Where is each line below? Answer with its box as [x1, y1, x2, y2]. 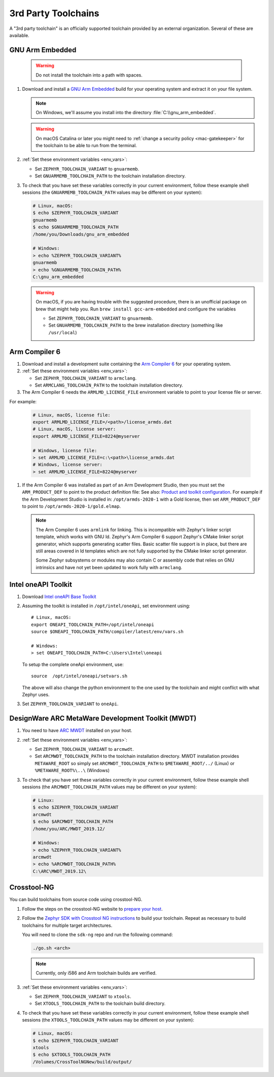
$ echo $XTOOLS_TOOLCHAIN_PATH [32, 1052, 111, 1058]
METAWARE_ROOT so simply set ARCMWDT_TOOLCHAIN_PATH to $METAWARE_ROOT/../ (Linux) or [35, 760, 235, 766]
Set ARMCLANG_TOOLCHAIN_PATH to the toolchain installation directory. [35, 382, 184, 388]
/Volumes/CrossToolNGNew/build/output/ [32, 1059, 132, 1065]
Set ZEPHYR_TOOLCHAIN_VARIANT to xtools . [35, 993, 131, 999]
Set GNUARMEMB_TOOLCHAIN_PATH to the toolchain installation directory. [35, 173, 186, 179]
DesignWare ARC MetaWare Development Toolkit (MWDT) [9, 714, 197, 723]
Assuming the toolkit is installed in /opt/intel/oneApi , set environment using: [22, 603, 190, 609]
